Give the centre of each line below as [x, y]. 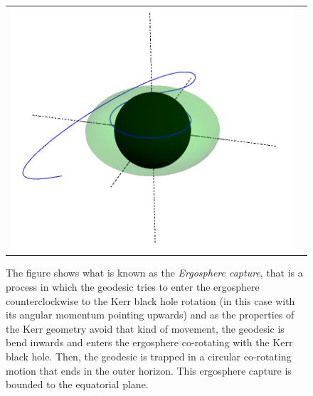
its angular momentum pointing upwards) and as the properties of [150, 315]
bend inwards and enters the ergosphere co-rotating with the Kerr [149, 342]
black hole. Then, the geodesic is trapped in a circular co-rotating [149, 356]
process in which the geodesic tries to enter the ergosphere [133, 286]
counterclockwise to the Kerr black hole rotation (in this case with [150, 300]
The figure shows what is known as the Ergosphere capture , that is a [154, 273]
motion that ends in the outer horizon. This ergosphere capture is [149, 370]
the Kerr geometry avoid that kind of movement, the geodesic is [145, 328]
